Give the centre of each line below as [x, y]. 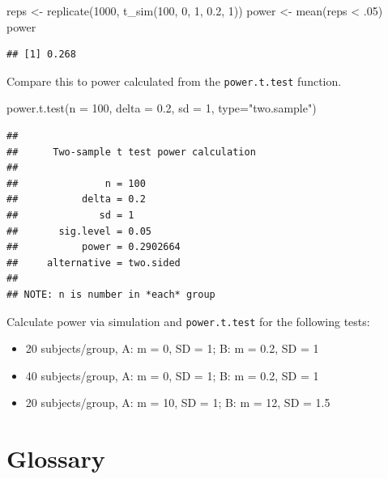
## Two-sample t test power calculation [131, 152]
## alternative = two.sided [94, 263]
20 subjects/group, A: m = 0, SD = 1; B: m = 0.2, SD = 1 [172, 348]
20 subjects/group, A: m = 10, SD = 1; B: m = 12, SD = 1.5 [178, 403]
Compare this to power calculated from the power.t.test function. [174, 81]
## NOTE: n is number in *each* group [111, 294]
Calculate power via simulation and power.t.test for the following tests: [188, 321]
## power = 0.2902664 [94, 247]
